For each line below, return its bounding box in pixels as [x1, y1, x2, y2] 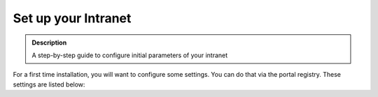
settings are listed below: [13, 80, 85, 89]
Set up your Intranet [13, 10, 132, 26]
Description [31, 38, 67, 47]
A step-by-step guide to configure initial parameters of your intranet [31, 51, 228, 59]
